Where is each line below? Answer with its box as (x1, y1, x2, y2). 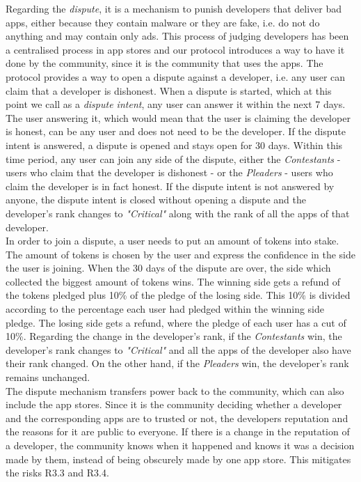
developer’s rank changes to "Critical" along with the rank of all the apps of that (6, 205, 350, 220)
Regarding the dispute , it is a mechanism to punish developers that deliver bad (6, 1, 342, 15)
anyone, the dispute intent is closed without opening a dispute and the (6, 192, 306, 207)
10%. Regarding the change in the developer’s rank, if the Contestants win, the (6, 329, 342, 343)
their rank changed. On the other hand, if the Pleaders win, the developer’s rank (6, 356, 349, 371)
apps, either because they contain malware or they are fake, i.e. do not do (6, 15, 320, 29)
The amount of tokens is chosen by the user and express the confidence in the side (6, 247, 356, 261)
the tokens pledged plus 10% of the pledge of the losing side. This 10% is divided (6, 288, 351, 302)
